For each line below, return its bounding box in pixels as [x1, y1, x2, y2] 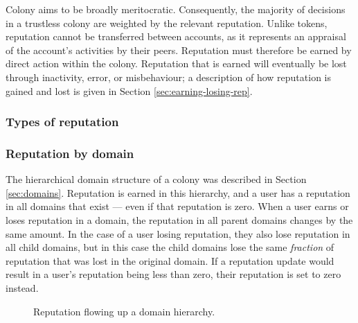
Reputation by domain [6, 144, 134, 161]
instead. [6, 280, 39, 295]
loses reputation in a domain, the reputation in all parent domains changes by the [6, 213, 353, 227]
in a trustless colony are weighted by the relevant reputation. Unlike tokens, [6, 15, 328, 30]
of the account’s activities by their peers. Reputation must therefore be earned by [6, 42, 352, 57]
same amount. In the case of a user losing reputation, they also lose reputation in [6, 226, 350, 241]
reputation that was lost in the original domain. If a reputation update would [6, 253, 334, 268]
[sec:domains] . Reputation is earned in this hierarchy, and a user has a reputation [6, 185, 350, 200]
